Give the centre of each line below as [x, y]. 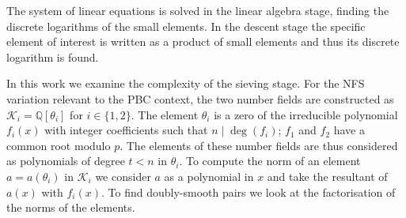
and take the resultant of [327, 176]
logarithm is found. [53, 56]
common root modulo [59, 145]
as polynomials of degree [66, 161]
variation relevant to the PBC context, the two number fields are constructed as [200, 98]
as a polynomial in [209, 176]
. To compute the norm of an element [270, 161]
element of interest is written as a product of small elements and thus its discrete [203, 41]
